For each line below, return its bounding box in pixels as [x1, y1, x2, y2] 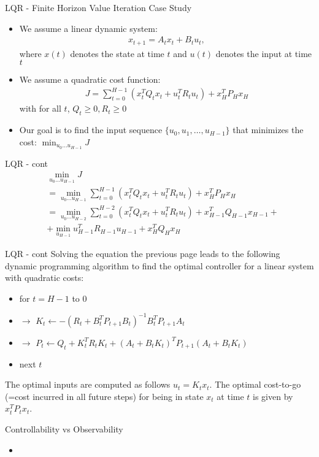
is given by [253, 390, 293, 402]
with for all [19, 102, 61, 115]
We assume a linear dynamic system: [19, 21, 158, 34]
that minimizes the [233, 123, 304, 136]
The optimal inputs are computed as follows [5, 378, 171, 391]
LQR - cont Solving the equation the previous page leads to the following [5, 247, 280, 259]
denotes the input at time [215, 47, 312, 60]
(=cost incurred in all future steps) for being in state [5, 390, 204, 402]
